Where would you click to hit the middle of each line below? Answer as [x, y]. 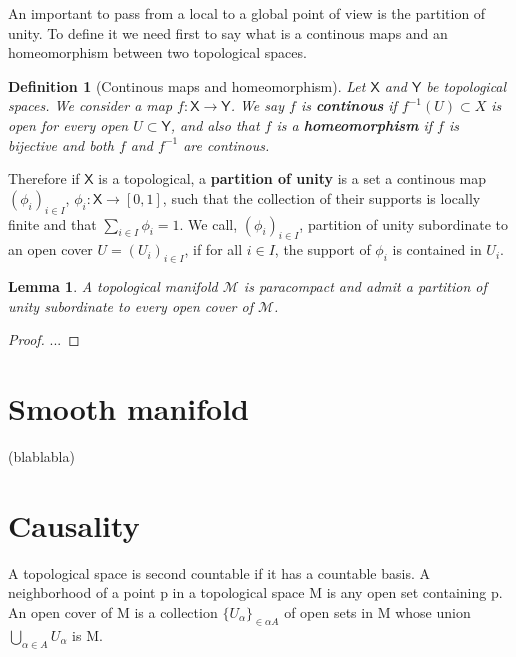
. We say [257, 105]
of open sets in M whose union [377, 611]
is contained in [437, 249]
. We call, [208, 223]
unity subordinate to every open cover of [130, 305]
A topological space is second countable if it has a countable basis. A [219, 572]
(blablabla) [41, 456]
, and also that [215, 124]
